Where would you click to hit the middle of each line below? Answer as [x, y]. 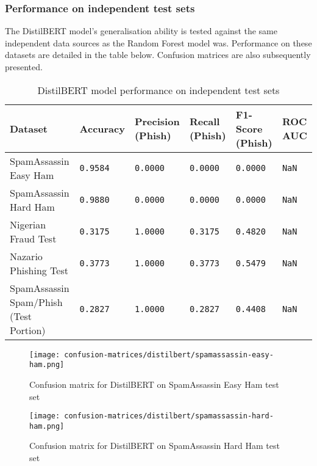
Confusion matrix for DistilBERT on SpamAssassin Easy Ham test [154, 384]
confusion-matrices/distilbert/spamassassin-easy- [169, 355]
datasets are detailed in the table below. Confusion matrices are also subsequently [158, 55]
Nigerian [28, 224]
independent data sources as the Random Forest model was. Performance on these [158, 42]
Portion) [28, 330]
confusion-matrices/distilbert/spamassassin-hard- [169, 416]
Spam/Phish [36, 302]
